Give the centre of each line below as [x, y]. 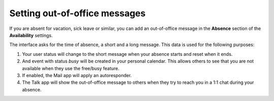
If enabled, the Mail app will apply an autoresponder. [77, 75]
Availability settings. [31, 35]
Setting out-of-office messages [77, 13]
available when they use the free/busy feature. [71, 68]
